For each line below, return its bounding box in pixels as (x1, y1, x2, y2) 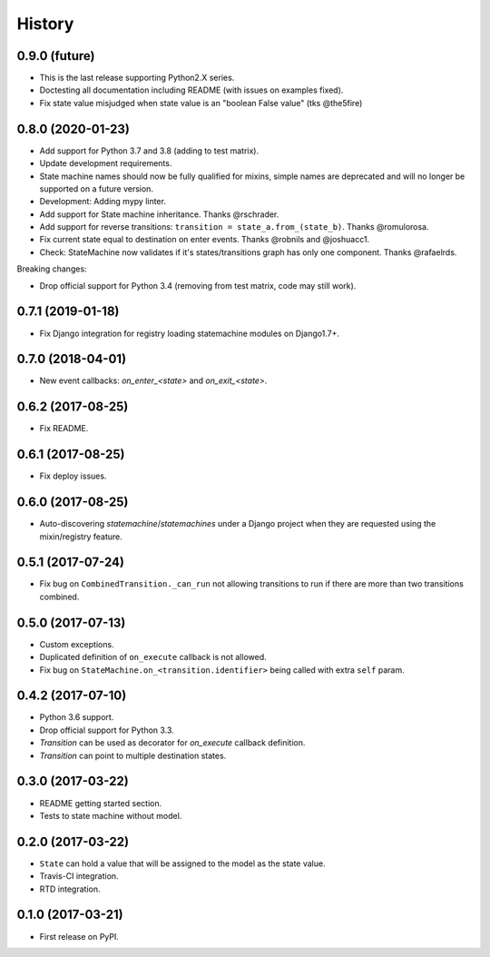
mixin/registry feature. (39, 531, 122, 542)
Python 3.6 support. (39, 712, 114, 723)
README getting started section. (39, 797, 162, 808)
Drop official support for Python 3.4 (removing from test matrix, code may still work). (39, 280, 357, 291)
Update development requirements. (39, 158, 172, 169)
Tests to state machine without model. (39, 810, 182, 821)
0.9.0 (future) (16, 48, 95, 64)
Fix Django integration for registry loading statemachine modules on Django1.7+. (39, 328, 340, 339)
